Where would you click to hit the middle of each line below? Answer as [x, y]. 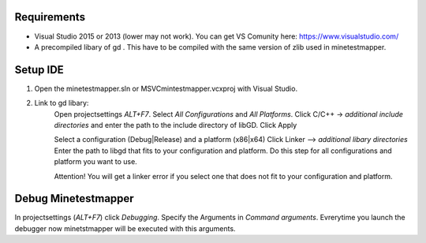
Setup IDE [39, 70]
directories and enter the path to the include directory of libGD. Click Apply [176, 125]
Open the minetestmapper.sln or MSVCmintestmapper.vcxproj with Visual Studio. [166, 88]
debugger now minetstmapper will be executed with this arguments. [125, 228]
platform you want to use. [95, 162]
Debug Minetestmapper [74, 198]
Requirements [50, 17]
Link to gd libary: [62, 103]
